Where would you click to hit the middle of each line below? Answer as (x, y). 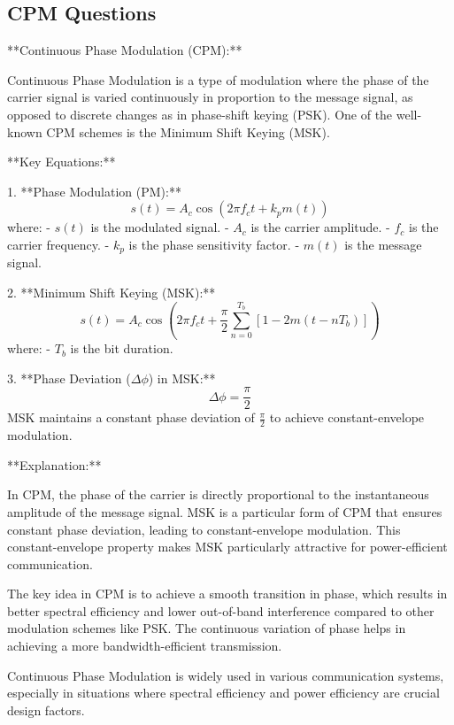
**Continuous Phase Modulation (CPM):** (125, 50)
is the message (383, 244)
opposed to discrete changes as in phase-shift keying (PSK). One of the (200, 114)
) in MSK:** (182, 378)
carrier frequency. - (58, 244)
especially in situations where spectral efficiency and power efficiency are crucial (223, 693)
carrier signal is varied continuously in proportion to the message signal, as (210, 97)
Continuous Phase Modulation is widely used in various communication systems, (226, 675)
